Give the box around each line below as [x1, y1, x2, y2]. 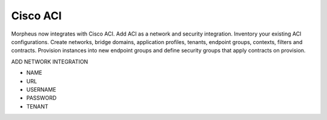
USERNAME [26, 86, 57, 93]
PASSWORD [26, 94, 57, 102]
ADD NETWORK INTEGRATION [11, 58, 88, 65]
